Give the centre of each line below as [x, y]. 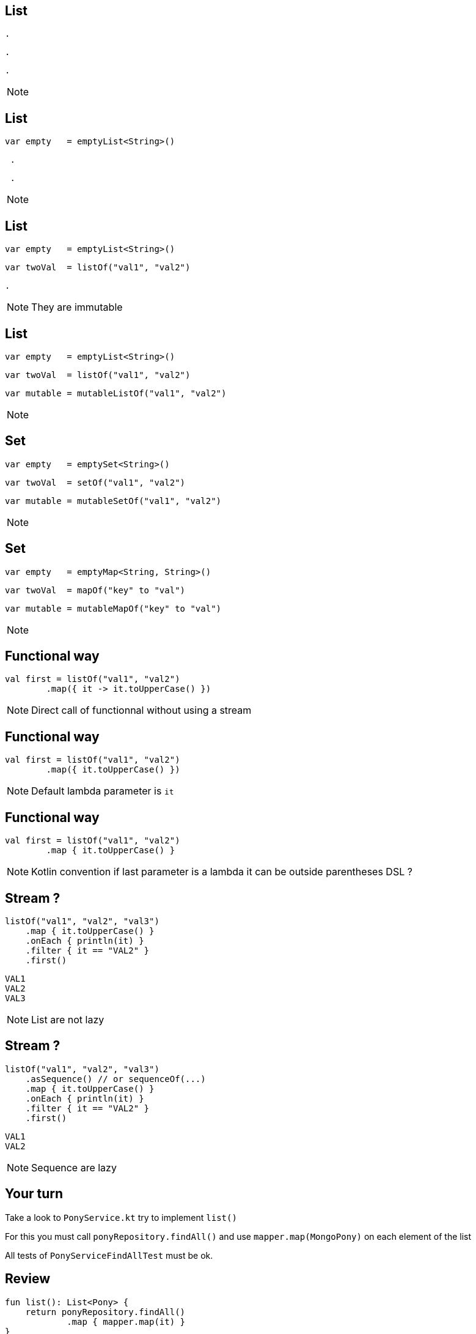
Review [28, 1279]
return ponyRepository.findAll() [105, 1312]
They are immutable [77, 307]
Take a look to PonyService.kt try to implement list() [121, 1217]
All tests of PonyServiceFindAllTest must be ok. [109, 1255]
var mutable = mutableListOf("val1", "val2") [116, 393]
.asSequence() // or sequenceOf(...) [115, 1079]
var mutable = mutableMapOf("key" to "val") [113, 608]
